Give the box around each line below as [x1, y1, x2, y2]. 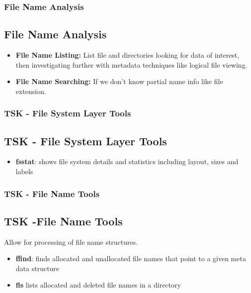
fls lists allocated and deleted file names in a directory [15, 280, 181, 290]
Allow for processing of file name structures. [4, 236, 138, 247]
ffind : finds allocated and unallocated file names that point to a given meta [15, 253, 246, 264]
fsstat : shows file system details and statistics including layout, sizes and [15, 156, 239, 167]
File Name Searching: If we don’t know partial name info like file [15, 76, 223, 87]
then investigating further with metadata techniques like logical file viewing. [15, 59, 248, 70]
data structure [15, 263, 60, 273]
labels [15, 166, 33, 177]
